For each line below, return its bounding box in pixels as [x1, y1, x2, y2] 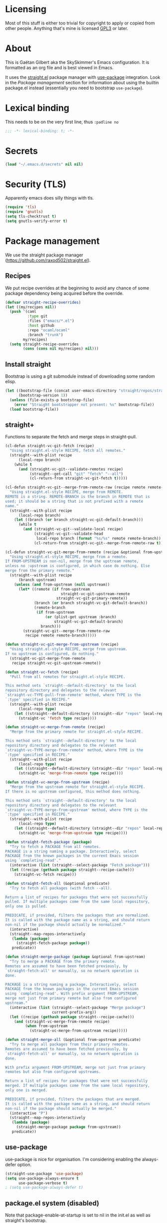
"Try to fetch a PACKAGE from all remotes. [9, 844, 101, 849]
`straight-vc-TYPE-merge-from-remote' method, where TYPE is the [5, 747, 143, 753]
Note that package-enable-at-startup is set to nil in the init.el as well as [5, 1212, 151, 1218]
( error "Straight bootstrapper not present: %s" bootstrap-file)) [14, 402, 155, 407]
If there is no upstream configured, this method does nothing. [5, 789, 141, 794]
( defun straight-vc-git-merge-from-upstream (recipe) [5, 642, 119, 647]
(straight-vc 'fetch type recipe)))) [18, 716, 97, 721]
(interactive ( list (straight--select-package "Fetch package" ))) [9, 863, 150, 868]
